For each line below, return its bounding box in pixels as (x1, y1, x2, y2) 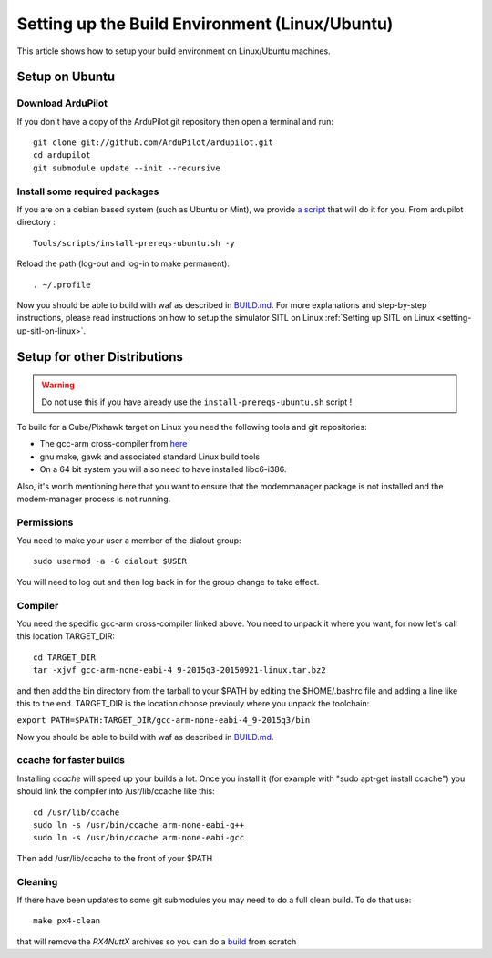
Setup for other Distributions (16, 349, 184, 365)
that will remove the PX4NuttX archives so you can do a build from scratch (16, 935, 297, 947)
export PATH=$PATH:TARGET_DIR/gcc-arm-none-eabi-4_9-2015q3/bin (16, 716, 311, 726)
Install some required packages (16, 185, 159, 198)
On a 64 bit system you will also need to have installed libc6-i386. (39, 464, 287, 475)
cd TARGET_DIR (33, 652, 96, 663)
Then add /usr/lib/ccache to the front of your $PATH (16, 852, 213, 863)
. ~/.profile (33, 279, 91, 290)
